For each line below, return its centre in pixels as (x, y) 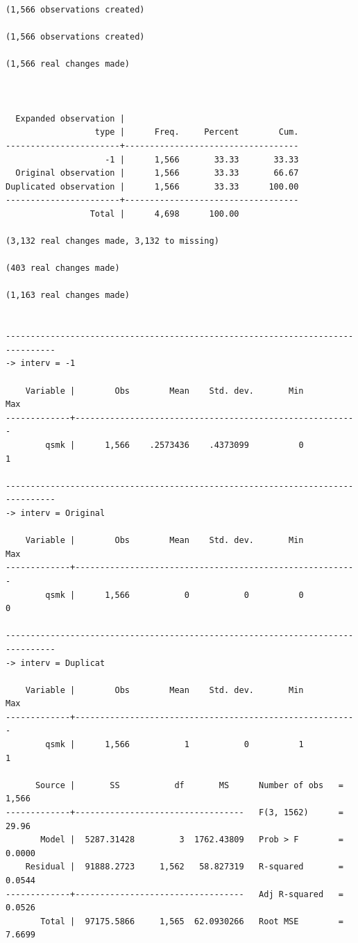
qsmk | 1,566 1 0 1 (174, 745)
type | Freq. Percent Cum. (197, 132)
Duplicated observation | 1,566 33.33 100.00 (152, 186)
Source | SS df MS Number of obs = (189, 785)
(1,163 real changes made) (68, 295)
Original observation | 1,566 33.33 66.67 (157, 173)
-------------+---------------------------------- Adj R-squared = (174, 894)
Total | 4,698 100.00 (164, 214)
